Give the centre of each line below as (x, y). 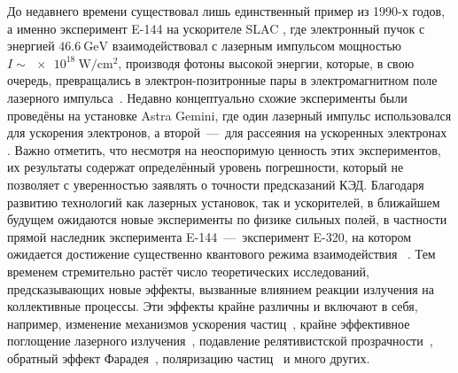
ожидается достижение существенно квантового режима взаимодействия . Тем (221, 254)
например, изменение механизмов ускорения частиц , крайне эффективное (209, 323)
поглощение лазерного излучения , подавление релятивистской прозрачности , (220, 341)
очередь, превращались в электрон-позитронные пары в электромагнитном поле (222, 80)
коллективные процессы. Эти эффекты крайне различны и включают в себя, (213, 306)
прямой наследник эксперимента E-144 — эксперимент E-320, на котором (210, 236)
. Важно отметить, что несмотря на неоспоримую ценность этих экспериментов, (224, 149)
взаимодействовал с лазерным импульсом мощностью (257, 46)
